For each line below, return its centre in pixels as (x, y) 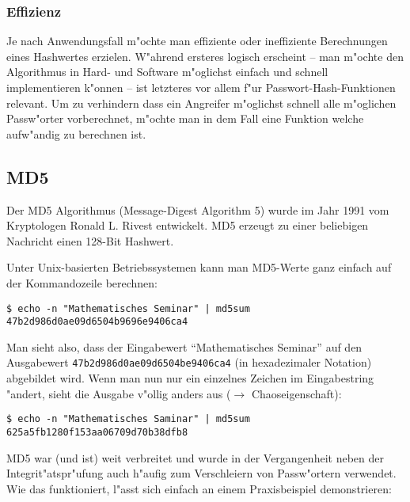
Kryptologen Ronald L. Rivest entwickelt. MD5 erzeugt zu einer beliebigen (188, 225)
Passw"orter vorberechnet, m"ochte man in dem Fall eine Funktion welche (185, 118)
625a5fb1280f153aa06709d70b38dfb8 (97, 432)
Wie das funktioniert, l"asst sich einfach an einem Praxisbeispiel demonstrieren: (199, 488)
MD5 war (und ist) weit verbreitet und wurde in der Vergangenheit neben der (195, 457)
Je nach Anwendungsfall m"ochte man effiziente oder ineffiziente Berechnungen (197, 41)
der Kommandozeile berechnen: (82, 282)
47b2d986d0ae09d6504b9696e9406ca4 (97, 322)
